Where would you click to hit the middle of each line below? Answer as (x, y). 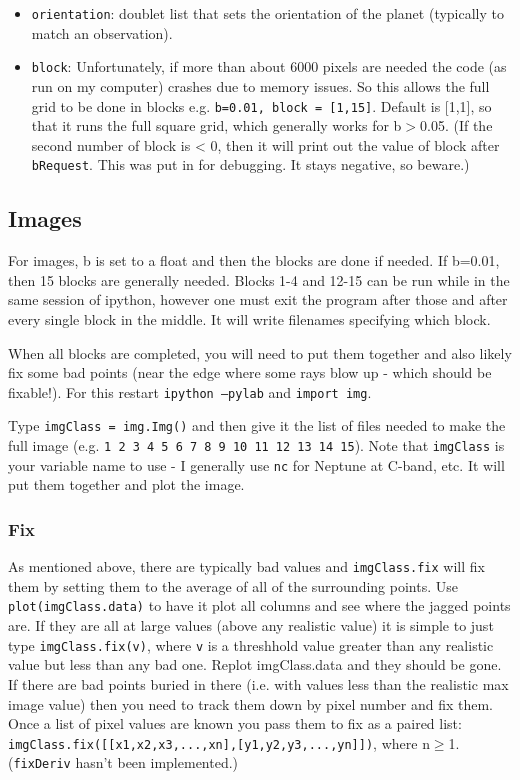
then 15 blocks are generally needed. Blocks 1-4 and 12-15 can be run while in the (259, 279)
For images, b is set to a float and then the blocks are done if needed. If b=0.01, (254, 260)
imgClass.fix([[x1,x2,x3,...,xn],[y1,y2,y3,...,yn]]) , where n (219, 742)
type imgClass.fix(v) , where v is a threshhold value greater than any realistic (251, 644)
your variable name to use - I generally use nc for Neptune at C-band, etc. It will (256, 464)
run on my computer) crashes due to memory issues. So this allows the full (260, 85)
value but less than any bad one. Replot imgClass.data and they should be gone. (255, 664)
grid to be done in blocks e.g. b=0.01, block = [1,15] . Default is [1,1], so (261, 105)
